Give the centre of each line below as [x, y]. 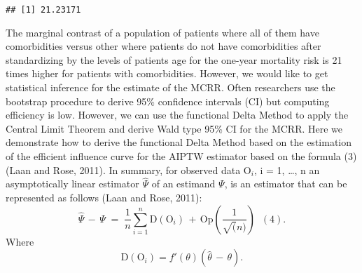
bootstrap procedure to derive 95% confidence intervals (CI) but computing [168, 101]
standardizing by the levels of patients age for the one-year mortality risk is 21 [174, 59]
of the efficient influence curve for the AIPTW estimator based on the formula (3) [181, 156]
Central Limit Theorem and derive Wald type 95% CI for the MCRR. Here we [174, 128]
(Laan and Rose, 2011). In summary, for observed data [123, 169]
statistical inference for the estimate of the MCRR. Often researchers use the [170, 87]
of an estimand [183, 184]
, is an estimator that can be [286, 184]
